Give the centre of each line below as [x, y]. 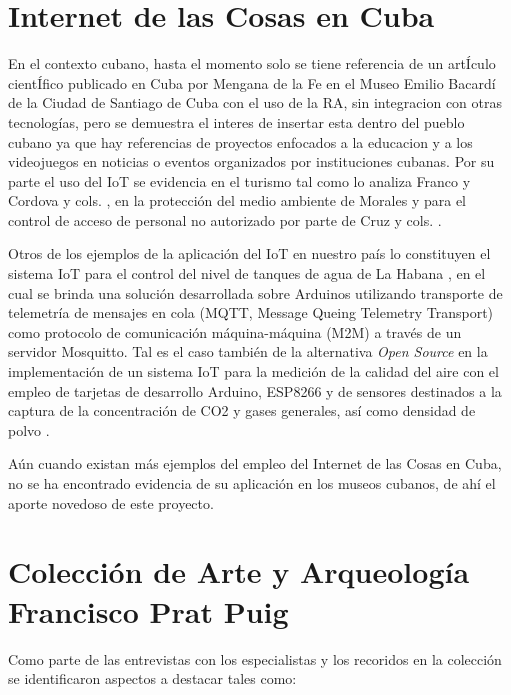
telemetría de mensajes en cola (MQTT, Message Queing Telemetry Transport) [251, 312]
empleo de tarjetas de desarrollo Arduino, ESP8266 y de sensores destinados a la [255, 390]
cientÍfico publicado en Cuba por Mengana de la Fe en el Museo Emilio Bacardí [252, 82]
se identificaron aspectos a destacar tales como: [152, 678]
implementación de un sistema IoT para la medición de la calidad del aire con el [253, 371]
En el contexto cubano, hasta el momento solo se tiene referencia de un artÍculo [252, 63]
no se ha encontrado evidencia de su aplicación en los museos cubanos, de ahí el [252, 483]
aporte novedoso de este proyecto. [111, 502]
